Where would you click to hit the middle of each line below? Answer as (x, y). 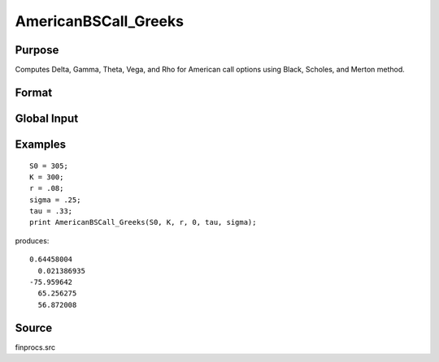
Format (34, 92)
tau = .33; (51, 211)
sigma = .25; (55, 200)
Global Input (47, 118)
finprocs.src (35, 347)
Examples (41, 144)
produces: (32, 240)
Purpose (37, 50)
